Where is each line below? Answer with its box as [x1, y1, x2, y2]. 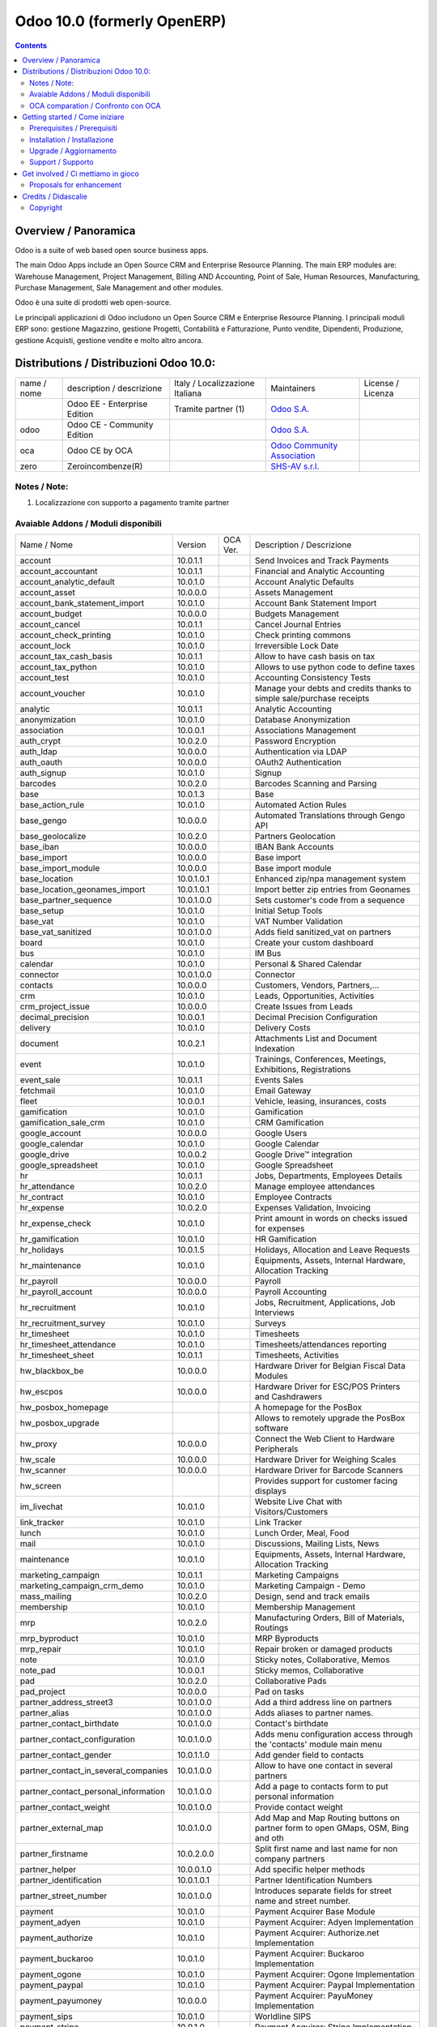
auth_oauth [19, 756, 63, 768]
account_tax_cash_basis [19, 651, 113, 662]
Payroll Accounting [255, 1286, 327, 1297]
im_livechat [19, 1501, 64, 1512]
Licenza [363, 388, 394, 399]
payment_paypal [19, 1979, 83, 1991]
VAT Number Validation [255, 916, 343, 928]
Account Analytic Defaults [255, 576, 354, 588]
